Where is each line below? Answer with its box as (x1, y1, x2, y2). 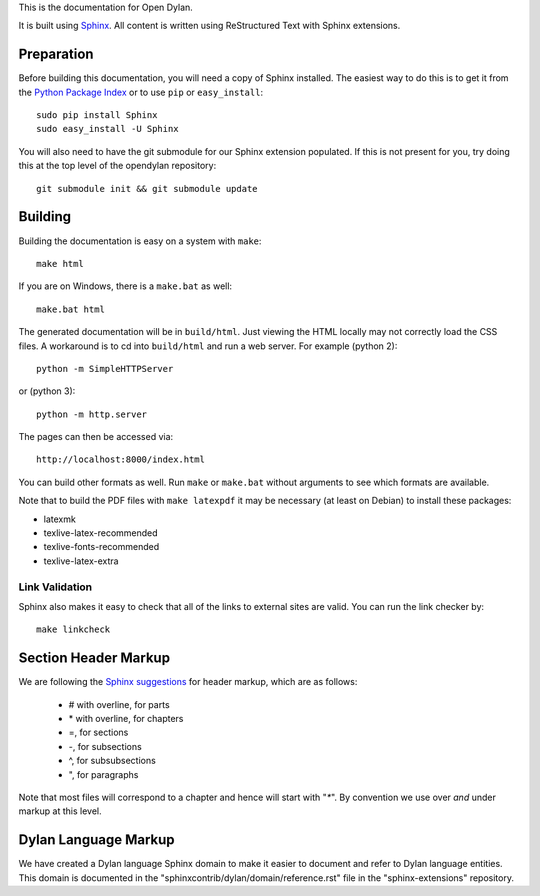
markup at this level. (18, 805, 102, 817)
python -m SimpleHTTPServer (36, 363, 174, 374)
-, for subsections (68, 740, 142, 752)
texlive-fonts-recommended (43, 541, 160, 553)
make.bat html (36, 303, 105, 315)
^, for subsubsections (68, 755, 157, 767)
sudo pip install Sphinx (36, 110, 158, 121)
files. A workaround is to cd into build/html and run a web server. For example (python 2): (18, 340, 398, 352)
